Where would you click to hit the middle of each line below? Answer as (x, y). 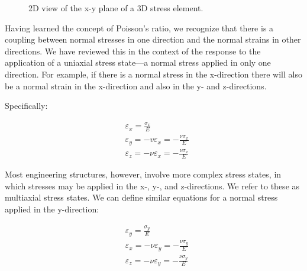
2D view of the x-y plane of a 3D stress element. (116, 8)
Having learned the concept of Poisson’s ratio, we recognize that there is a (139, 28)
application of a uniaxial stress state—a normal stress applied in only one (138, 62)
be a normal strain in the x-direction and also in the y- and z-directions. (136, 86)
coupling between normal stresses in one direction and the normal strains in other (153, 39)
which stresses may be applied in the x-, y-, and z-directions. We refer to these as (152, 185)
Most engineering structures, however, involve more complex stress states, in (143, 174)
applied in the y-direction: (52, 209)
